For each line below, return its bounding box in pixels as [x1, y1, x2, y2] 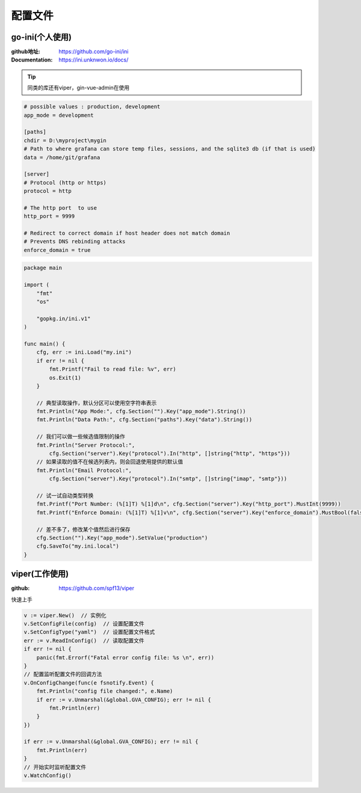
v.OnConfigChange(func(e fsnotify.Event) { [23, 679, 155, 686]
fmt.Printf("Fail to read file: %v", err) [49, 366, 177, 373]
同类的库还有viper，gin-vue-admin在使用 [27, 84, 130, 92]
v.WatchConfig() [23, 772, 72, 779]
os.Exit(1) [49, 374, 81, 381]
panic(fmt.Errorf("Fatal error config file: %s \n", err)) [36, 654, 215, 661]
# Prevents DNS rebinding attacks [23, 238, 126, 245]
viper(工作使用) [11, 569, 69, 579]
